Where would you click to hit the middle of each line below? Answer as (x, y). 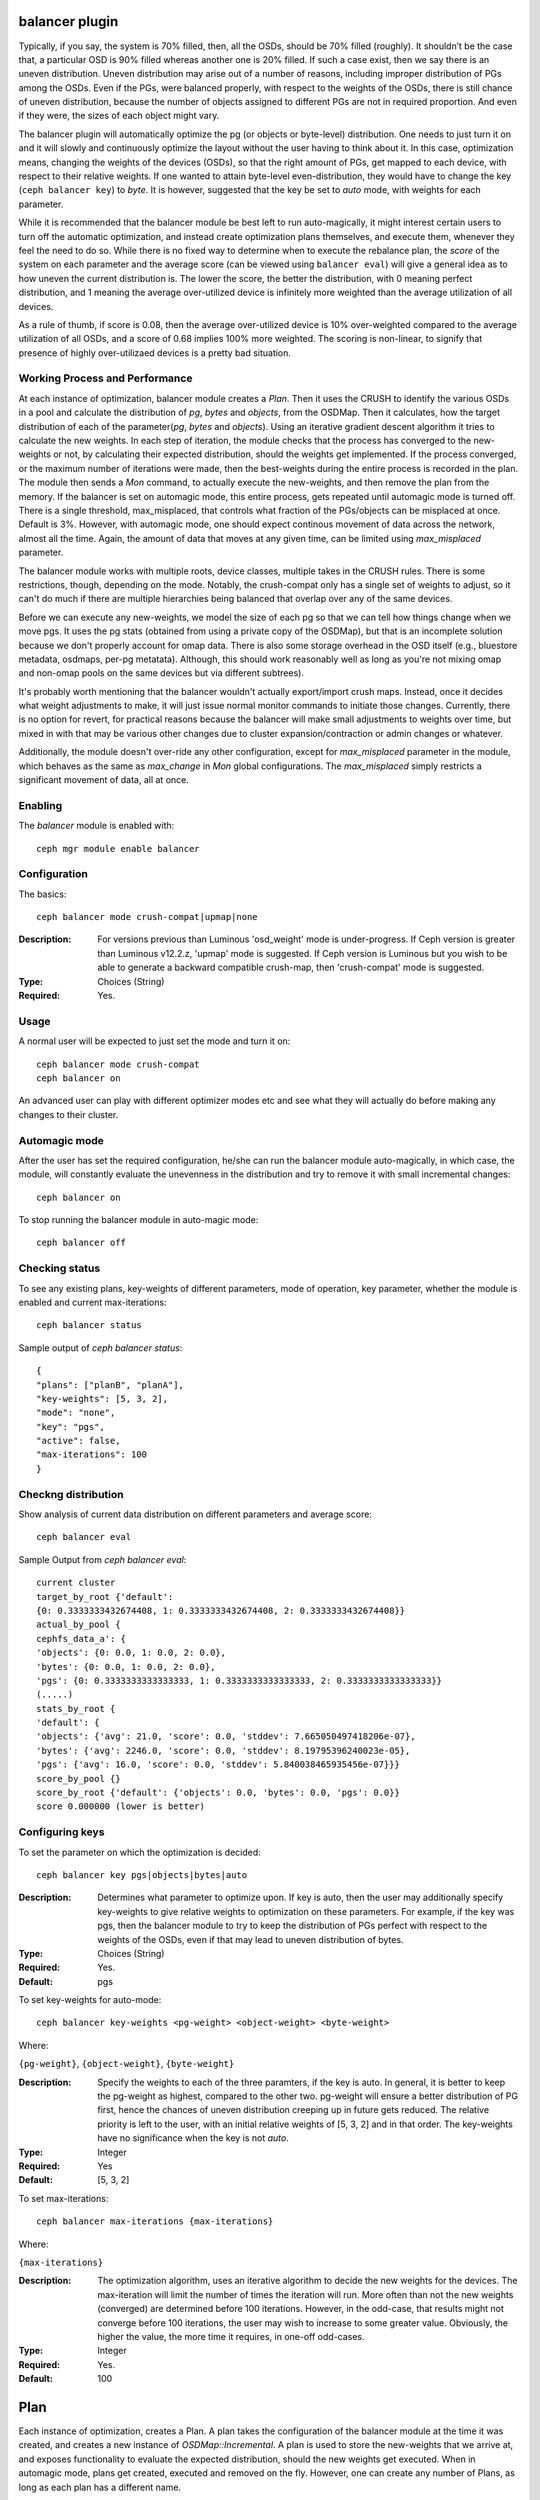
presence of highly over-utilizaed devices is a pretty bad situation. (155, 352)
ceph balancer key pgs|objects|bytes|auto (142, 1874)
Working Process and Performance (105, 378)
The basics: (42, 894)
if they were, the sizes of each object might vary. (119, 116)
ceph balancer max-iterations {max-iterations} (155, 2221)
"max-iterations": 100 (92, 1454)
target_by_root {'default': (105, 1596)
